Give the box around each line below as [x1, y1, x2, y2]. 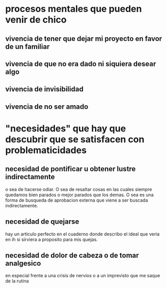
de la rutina [5, 278, 29, 284]
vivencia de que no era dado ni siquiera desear [5, 59, 156, 68]
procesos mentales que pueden [5, 3, 142, 15]
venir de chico [5, 14, 67, 26]
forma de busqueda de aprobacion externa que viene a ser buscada [5, 197, 149, 203]
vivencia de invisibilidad [5, 85, 84, 93]
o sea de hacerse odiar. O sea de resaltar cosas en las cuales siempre [5, 186, 152, 192]
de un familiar [5, 42, 50, 51]
